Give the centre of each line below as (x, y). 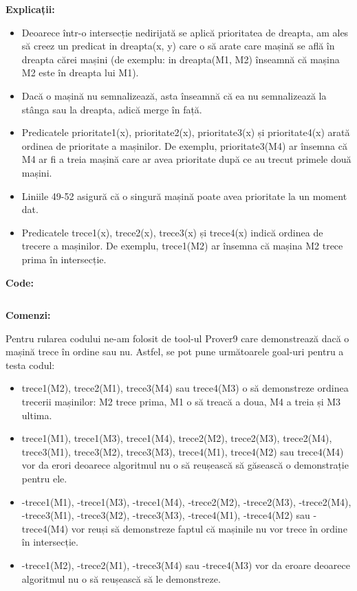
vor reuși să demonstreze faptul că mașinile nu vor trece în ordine (209, 528)
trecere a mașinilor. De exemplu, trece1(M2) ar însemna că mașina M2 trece (182, 246)
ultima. (37, 415)
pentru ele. (44, 479)
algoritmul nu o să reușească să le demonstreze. (121, 578)
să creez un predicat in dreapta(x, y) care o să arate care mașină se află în (178, 46)
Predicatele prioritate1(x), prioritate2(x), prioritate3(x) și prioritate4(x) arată (186, 132)
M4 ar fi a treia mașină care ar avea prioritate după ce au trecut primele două (186, 159)
